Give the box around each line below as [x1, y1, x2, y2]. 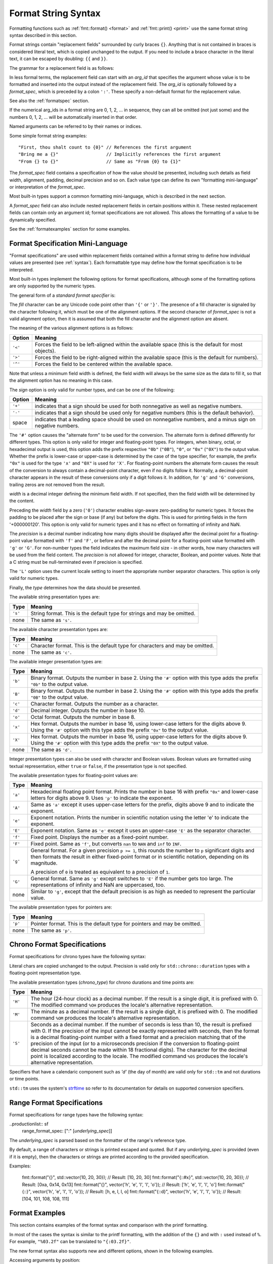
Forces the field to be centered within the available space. [34, 360, 173, 368]
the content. [9, 498, 35, 504]
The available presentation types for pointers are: [9, 904, 112, 910]
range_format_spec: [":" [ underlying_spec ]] [22, 1128, 112, 1134]
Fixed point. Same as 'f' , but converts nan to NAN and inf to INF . [30, 840, 181, 847]
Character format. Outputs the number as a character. [30, 700, 159, 707]
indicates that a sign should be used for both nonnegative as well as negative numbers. [34, 402, 243, 410]
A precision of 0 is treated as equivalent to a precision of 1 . [30, 869, 170, 876]
